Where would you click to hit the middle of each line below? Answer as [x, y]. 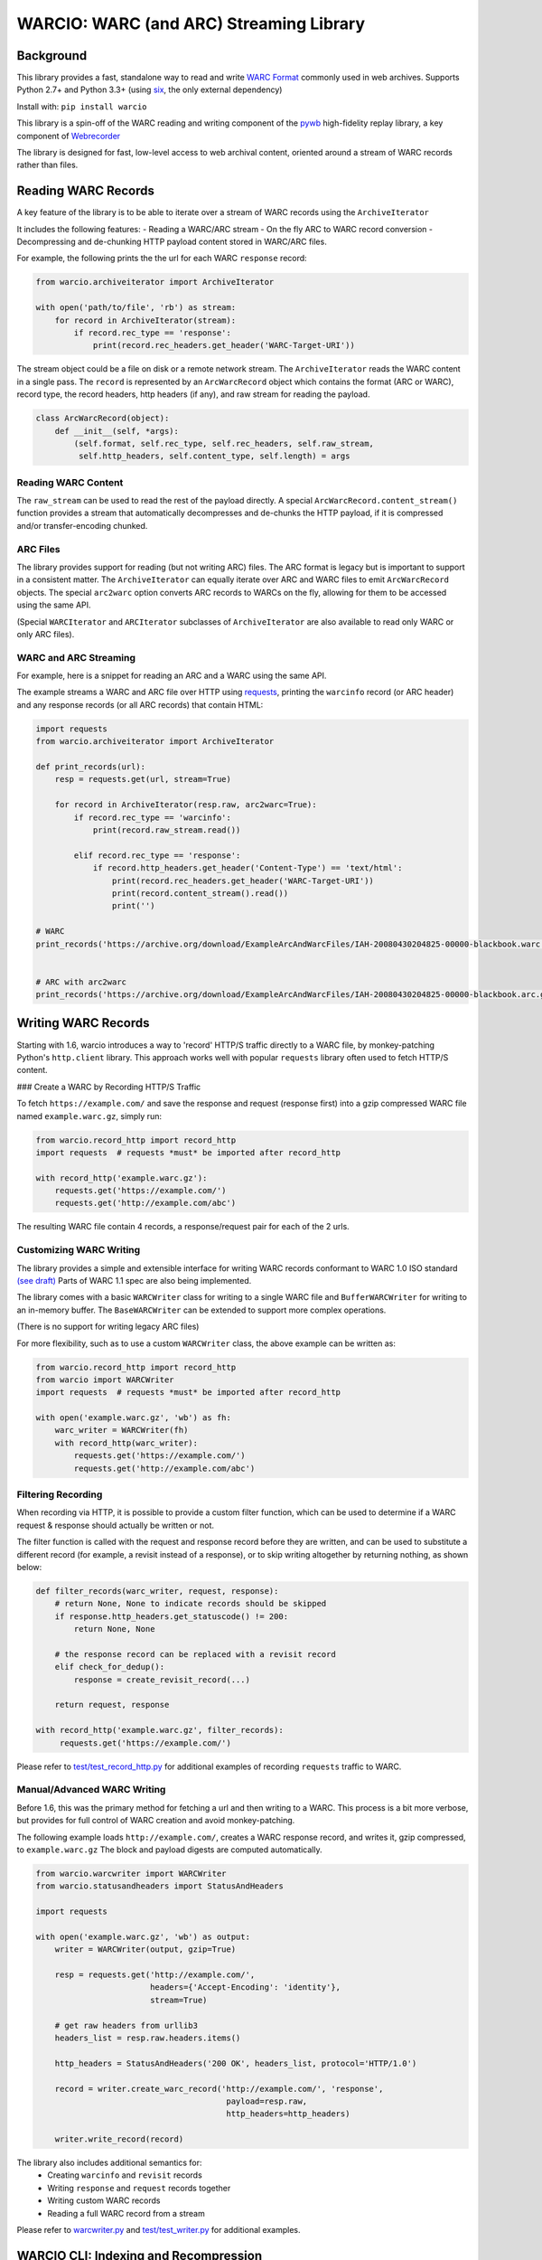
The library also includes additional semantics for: [109, 2163]
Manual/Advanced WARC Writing [91, 1790]
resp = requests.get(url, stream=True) [143, 779]
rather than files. [47, 165]
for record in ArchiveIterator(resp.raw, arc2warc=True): [186, 805]
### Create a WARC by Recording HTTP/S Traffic [109, 1087]
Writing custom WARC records [104, 2200]
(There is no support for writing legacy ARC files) [108, 1327]
